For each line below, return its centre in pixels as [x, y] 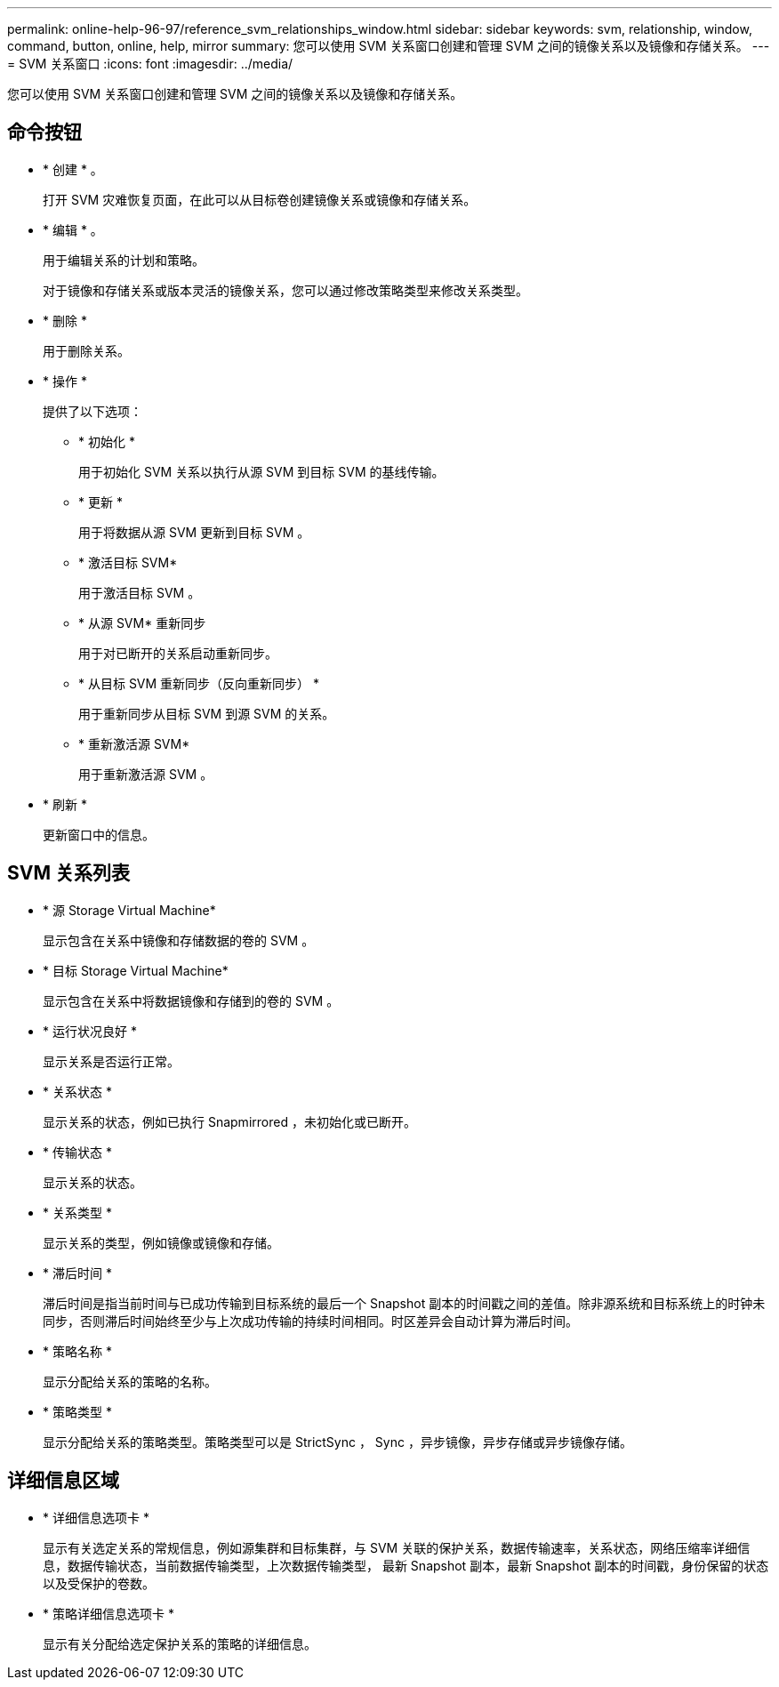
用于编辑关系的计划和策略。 [124, 260]
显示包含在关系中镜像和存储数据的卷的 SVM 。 [179, 940]
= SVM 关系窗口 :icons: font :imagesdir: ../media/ [150, 64]
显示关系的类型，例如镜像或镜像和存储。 [161, 1242]
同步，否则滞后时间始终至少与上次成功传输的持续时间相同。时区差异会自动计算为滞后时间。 [310, 1321]
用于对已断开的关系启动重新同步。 [178, 653]
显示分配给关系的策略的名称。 [130, 1381]
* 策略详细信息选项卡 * [108, 1613]
